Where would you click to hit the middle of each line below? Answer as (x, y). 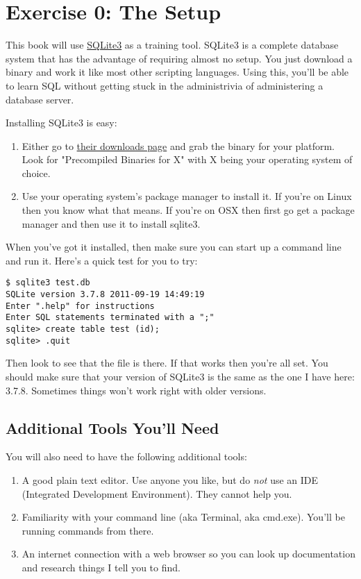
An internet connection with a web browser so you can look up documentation (188, 554)
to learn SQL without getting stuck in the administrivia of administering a (165, 85)
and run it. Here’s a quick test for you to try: (102, 260)
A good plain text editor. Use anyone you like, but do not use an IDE (170, 479)
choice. (36, 173)
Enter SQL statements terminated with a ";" (110, 318)
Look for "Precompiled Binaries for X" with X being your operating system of (187, 159)
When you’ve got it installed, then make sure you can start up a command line (174, 247)
